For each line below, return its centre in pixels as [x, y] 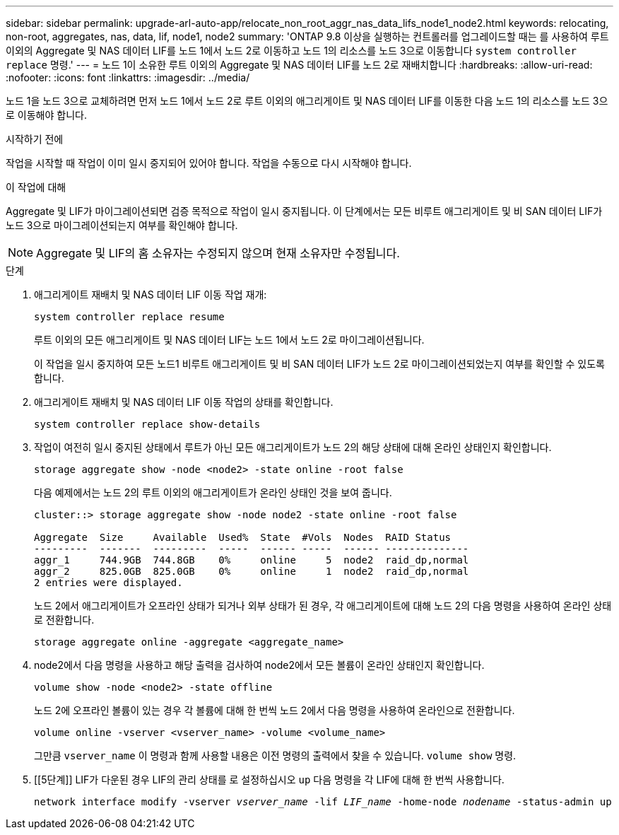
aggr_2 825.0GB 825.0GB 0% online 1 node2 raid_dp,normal [252, 571]
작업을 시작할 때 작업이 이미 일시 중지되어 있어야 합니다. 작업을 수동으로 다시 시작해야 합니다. [209, 163]
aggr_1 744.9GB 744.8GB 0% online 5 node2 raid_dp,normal [252, 560]
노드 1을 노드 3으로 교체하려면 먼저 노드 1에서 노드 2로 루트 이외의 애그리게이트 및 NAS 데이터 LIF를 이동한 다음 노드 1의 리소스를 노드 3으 [307, 101]
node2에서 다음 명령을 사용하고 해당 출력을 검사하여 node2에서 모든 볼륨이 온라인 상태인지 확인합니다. [259, 665]
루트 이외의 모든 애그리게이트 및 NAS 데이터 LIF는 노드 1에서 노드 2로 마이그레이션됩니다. [229, 340]
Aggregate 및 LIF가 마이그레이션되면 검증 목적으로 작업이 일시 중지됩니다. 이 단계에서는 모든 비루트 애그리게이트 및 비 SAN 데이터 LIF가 [304, 211]
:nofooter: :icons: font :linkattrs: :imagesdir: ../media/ [128, 77]
